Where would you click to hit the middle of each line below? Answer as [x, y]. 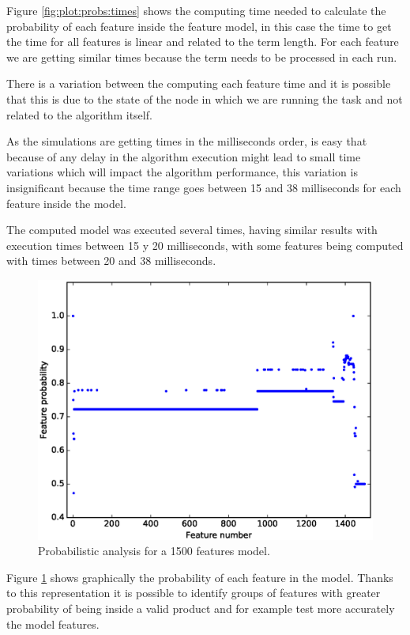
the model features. [53, 624]
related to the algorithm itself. [79, 114]
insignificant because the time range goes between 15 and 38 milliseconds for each [204, 187]
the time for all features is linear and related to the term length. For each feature [203, 42]
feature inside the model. [66, 203]
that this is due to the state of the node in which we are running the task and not [205, 98]
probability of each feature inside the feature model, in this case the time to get [199, 26]
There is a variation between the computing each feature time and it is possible [199, 83]
